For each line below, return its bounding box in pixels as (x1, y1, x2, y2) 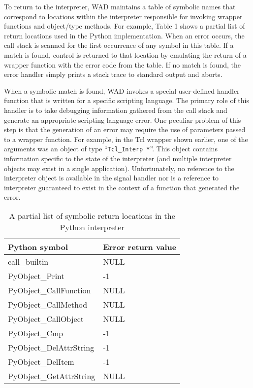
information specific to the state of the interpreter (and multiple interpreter (4, 153, 232, 163)
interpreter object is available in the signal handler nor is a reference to (4, 173, 219, 183)
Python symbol (8, 241, 68, 252)
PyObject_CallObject (8, 313, 84, 324)
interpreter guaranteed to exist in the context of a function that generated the (4, 182, 240, 192)
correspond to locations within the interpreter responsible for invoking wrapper (4, 11, 243, 21)
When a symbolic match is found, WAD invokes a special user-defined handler (4, 85, 240, 96)
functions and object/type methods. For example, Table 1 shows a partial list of (4, 21, 245, 31)
